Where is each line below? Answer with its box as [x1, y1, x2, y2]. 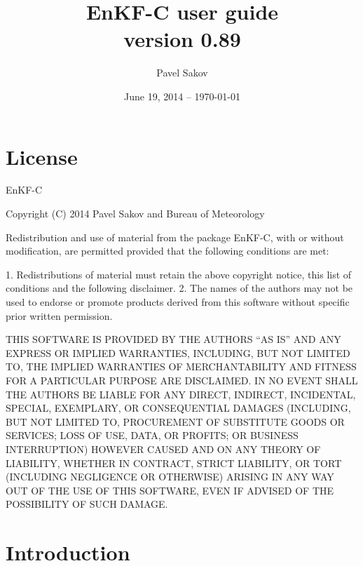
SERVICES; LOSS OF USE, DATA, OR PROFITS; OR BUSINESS [6, 428, 299, 443]
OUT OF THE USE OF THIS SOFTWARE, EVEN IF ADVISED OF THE [6, 483, 334, 497]
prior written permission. [6, 308, 113, 323]
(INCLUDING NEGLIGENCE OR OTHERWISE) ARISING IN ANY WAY [6, 469, 334, 484]
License [6, 142, 78, 170]
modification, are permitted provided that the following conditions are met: [6, 243, 329, 258]
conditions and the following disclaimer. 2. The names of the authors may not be [6, 281, 353, 295]
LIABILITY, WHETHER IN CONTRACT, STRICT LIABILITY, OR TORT [6, 455, 342, 470]
